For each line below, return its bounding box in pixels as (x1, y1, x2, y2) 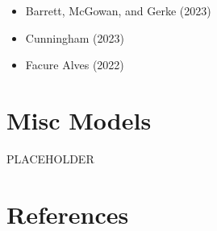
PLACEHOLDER (6, 150, 94, 167)
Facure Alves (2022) (25, 56, 124, 73)
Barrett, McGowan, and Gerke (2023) (25, 2, 211, 19)
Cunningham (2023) (25, 29, 124, 46)
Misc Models (6, 103, 152, 136)
